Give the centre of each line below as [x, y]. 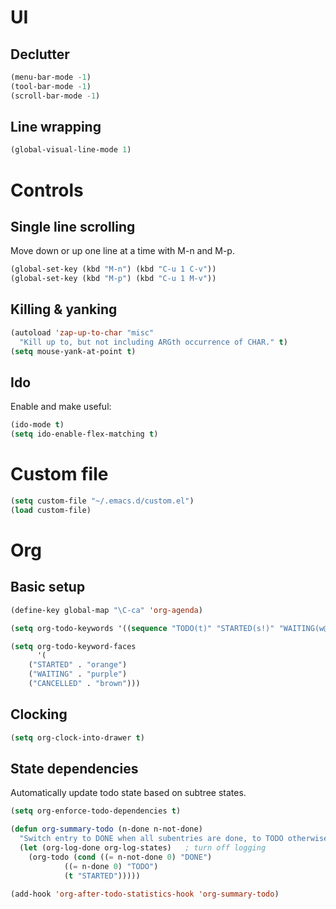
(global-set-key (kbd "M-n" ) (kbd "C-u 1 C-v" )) [113, 269]
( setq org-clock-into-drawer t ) [77, 737]
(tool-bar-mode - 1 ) [51, 86]
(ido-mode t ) [37, 425]
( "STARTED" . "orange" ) [78, 665]
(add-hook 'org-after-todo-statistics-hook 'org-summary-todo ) [145, 894]
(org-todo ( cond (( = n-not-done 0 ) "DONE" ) [120, 857]
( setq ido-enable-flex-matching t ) [84, 434]
